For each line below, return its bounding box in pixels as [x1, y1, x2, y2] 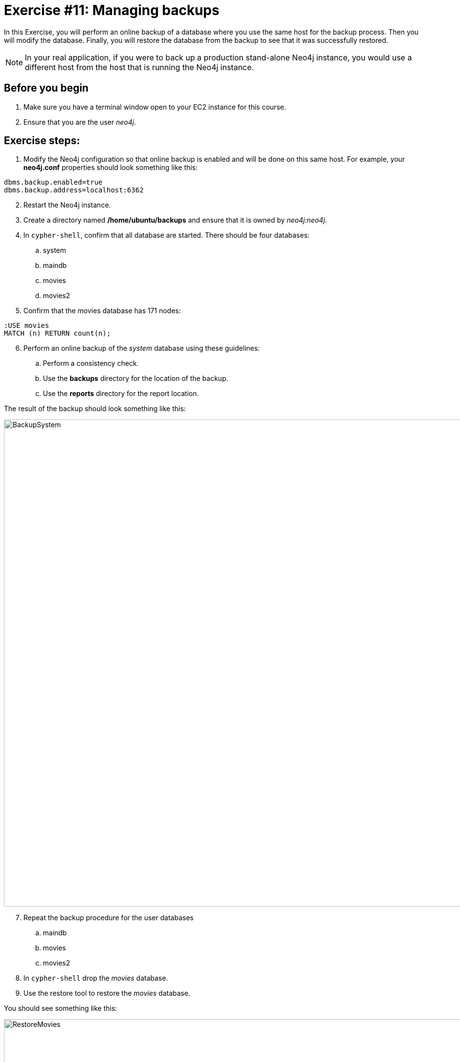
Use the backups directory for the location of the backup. [43, 374, 229, 383]
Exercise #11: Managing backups [4, 2, 220, 19]
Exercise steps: [4, 134, 80, 147]
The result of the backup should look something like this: [4, 404, 186, 413]
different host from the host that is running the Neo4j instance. [25, 62, 254, 72]
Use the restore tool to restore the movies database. [23, 989, 191, 998]
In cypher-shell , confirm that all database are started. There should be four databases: [23, 231, 310, 240]
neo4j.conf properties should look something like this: [23, 163, 198, 172]
